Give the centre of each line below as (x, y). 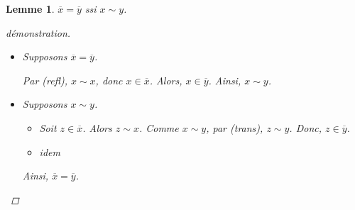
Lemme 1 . (30, 9)
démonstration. (38, 32)
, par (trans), (235, 127)
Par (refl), (45, 80)
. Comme (159, 127)
